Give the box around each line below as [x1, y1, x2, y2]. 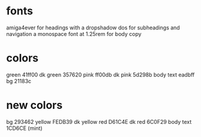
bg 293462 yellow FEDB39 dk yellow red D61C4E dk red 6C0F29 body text [6, 118, 192, 125]
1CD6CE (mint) [6, 124, 43, 132]
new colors [6, 99, 63, 112]
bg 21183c [6, 77, 32, 84]
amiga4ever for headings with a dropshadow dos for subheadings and [6, 24, 180, 31]
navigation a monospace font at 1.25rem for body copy [6, 30, 142, 37]
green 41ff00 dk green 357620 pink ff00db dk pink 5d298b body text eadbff [6, 71, 195, 78]
